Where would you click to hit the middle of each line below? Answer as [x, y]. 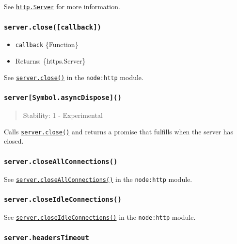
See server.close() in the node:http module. [74, 77]
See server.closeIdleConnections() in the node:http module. [100, 217]
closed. [14, 141]
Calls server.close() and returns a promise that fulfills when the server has [119, 131]
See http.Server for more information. [62, 6]
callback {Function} [47, 44]
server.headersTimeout [47, 237]
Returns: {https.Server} [50, 61]
